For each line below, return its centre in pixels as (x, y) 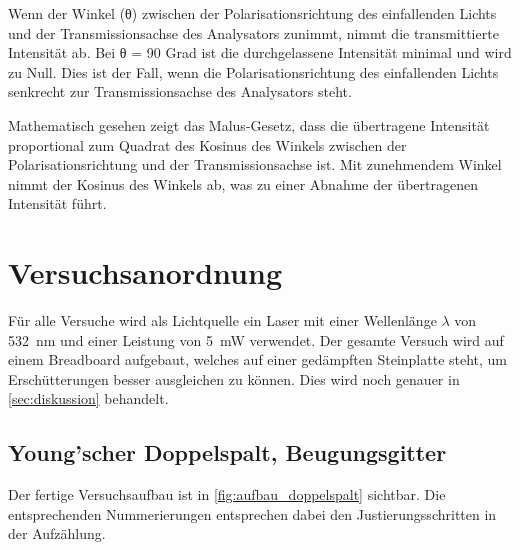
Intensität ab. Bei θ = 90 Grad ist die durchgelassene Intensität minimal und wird (260, 52)
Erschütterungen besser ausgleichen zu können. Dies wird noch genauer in (234, 378)
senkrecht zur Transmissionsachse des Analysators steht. (180, 91)
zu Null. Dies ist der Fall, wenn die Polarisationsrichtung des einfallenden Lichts (253, 71)
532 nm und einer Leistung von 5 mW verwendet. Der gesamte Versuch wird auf (256, 339)
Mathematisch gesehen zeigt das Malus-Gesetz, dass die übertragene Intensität (249, 124)
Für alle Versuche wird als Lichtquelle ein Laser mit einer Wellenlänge (222, 320)
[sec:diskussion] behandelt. (88, 398)
